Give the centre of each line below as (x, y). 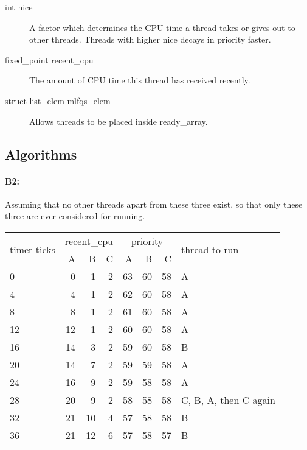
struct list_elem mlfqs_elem (58, 100)
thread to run (210, 250)
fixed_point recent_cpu (49, 59)
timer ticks (33, 250)
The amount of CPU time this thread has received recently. (140, 80)
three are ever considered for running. (75, 216)
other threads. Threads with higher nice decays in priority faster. (150, 39)
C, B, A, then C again (228, 399)
